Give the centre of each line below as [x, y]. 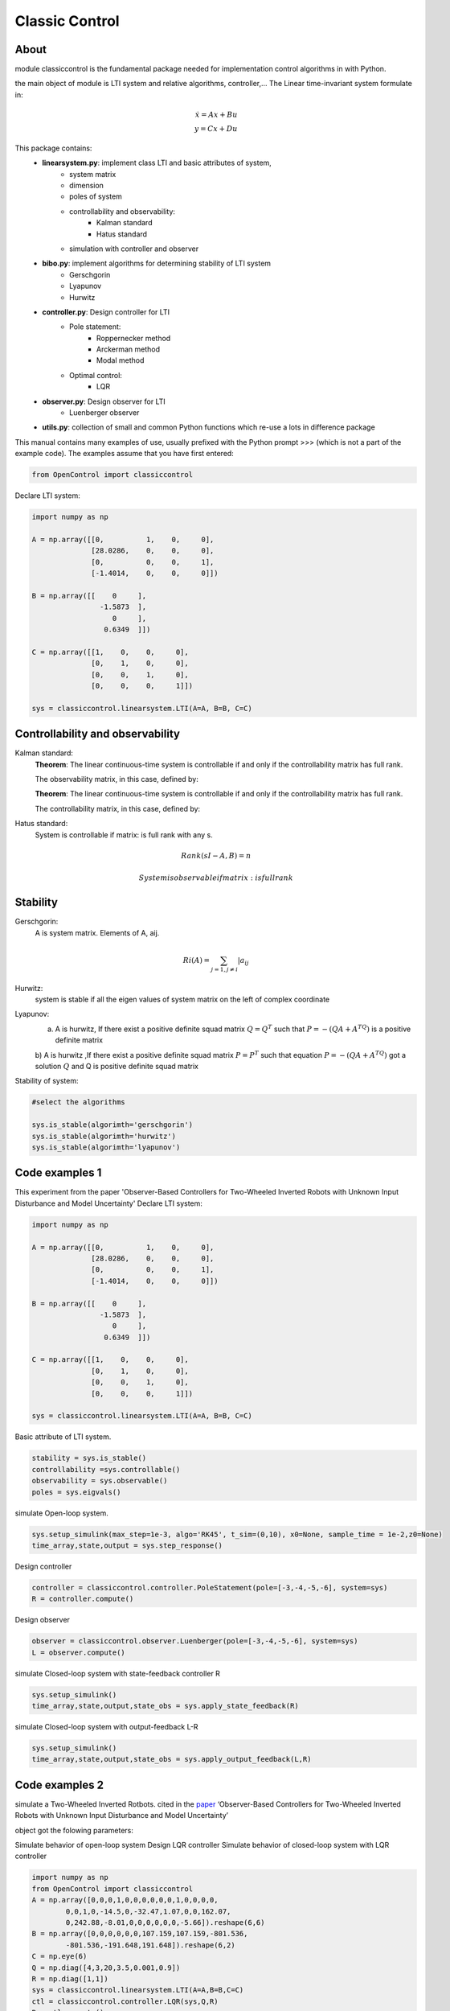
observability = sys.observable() [100, 1481]
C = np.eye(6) [59, 1956]
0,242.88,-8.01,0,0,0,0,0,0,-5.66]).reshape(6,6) [165, 1922]
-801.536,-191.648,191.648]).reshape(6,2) [151, 1945]
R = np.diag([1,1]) [70, 1978]
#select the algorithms [79, 1102]
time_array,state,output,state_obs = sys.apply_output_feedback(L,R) [172, 1759]
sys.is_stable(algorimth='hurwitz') [104, 1136]
